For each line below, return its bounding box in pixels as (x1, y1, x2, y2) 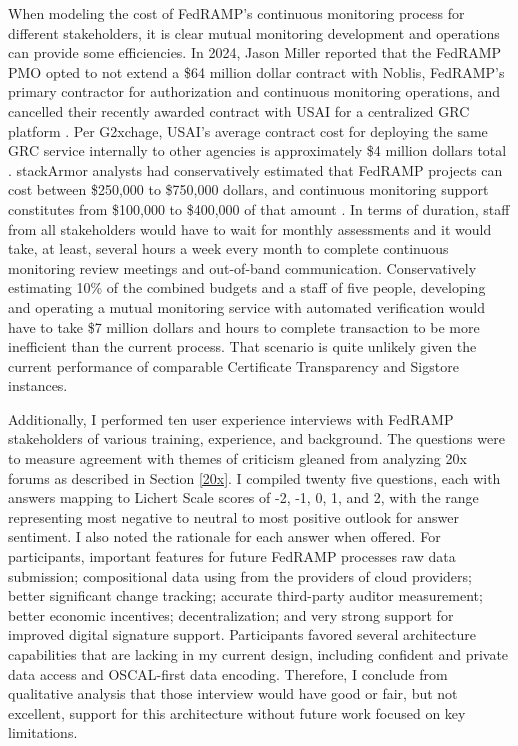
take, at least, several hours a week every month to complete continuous (8, 238, 449, 259)
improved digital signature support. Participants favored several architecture (8, 624, 476, 645)
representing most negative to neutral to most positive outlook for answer (8, 506, 459, 527)
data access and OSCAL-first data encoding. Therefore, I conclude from (8, 663, 448, 684)
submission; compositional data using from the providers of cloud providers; (8, 565, 472, 586)
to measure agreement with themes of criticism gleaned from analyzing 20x (8, 448, 467, 469)
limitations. (8, 722, 78, 743)
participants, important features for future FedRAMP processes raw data (8, 546, 456, 567)
